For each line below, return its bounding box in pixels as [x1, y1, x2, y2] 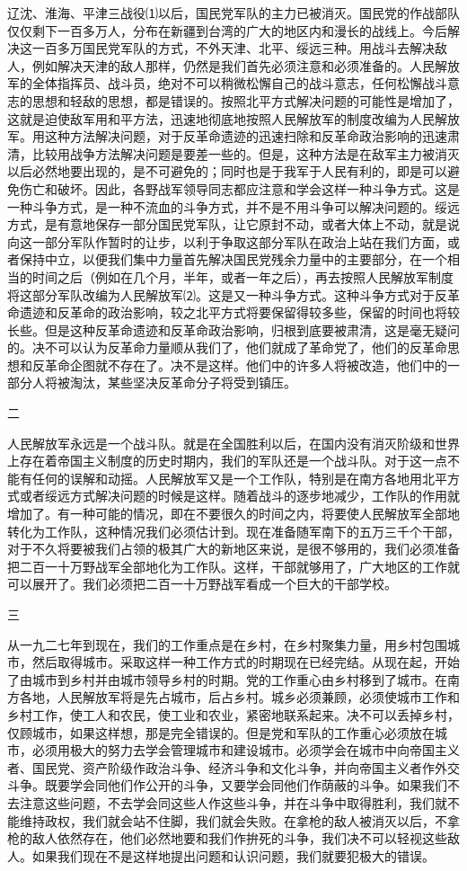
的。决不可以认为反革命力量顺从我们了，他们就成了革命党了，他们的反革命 [7, 338, 447, 357]
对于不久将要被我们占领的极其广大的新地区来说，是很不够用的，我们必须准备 [7, 539, 460, 558]
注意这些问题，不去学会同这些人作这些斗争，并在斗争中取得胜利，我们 [19, 793, 435, 812]
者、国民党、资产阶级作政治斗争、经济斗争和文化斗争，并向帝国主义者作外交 [7, 758, 460, 777]
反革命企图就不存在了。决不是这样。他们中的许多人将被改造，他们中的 [31, 355, 447, 374]
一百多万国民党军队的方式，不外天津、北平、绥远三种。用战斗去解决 [31, 39, 435, 58]
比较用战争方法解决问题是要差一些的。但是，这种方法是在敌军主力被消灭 [31, 144, 460, 163]
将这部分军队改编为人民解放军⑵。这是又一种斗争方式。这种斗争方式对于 [7, 285, 435, 304]
